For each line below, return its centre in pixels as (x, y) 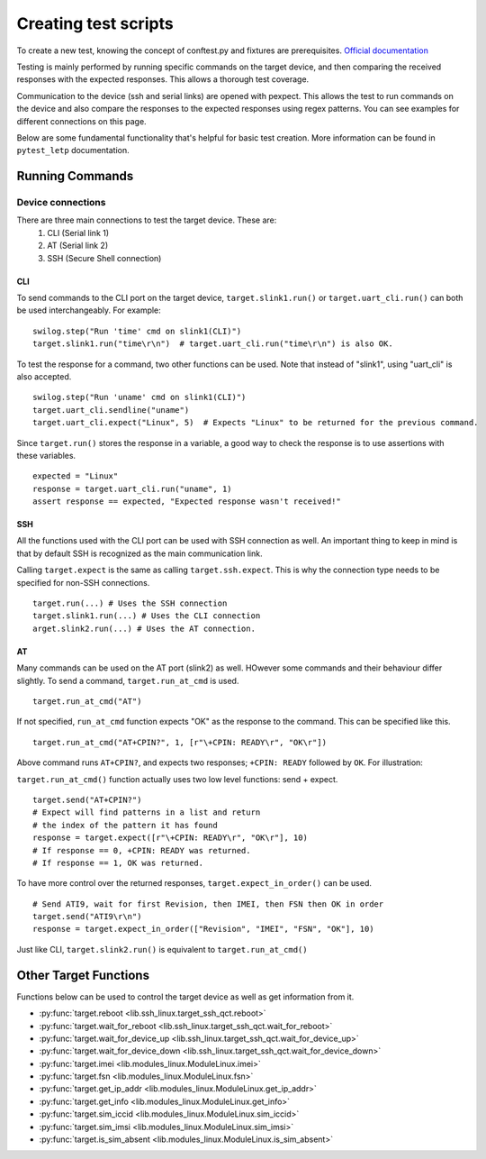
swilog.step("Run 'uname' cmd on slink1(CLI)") (139, 397)
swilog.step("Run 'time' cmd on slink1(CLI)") (137, 331)
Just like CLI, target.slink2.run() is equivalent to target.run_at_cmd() (162, 949)
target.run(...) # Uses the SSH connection (130, 603)
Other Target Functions (83, 975)
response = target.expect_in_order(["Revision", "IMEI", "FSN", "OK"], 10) (203, 929)
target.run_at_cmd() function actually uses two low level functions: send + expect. (177, 779)
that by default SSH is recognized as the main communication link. (139, 553)
